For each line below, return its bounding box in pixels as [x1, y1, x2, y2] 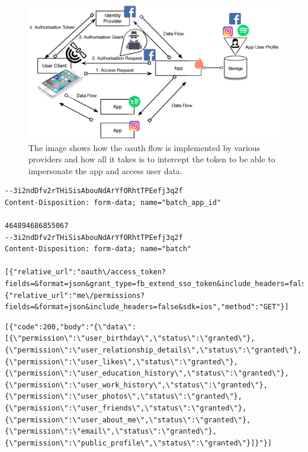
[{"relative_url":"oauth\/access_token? [5, 268, 166, 277]
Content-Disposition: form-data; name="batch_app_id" [5, 198, 222, 207]
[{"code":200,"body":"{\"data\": [5, 322, 136, 331]
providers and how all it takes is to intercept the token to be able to [28, 153, 275, 165]
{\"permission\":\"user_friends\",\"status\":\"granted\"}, [5, 403, 247, 412]
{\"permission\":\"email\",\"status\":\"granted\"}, [5, 427, 217, 436]
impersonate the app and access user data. [28, 164, 182, 177]
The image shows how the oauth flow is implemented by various [28, 141, 261, 153]
